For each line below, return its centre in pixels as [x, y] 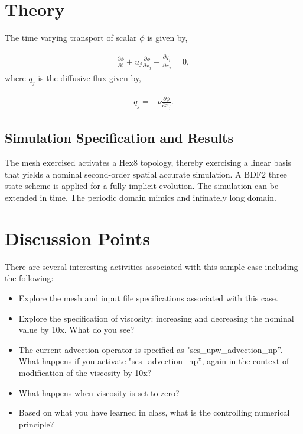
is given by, [167, 38]
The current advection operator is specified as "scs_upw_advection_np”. [151, 349]
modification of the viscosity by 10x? [85, 372]
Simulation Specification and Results [119, 138]
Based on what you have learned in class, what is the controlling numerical [154, 412]
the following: [29, 278]
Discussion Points [77, 238]
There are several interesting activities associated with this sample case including [151, 266]
